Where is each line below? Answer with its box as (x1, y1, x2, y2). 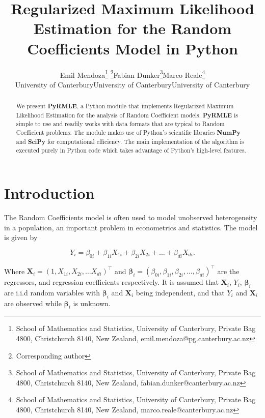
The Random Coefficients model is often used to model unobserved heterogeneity (4, 212, 257, 223)
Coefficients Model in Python (27, 38, 238, 58)
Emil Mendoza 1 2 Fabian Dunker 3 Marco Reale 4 (60, 68, 205, 80)
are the (217, 265, 240, 276)
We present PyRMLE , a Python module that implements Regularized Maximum (16, 102, 234, 111)
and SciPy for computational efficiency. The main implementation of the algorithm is (16, 137, 244, 146)
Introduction (4, 183, 95, 203)
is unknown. (73, 297, 111, 308)
